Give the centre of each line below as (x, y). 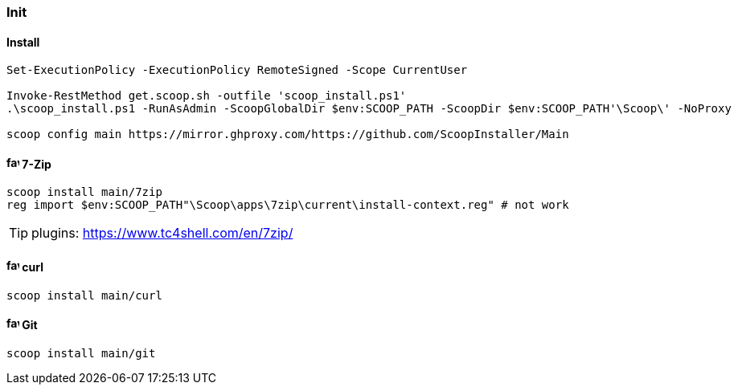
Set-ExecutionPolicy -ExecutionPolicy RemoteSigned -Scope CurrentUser (237, 70)
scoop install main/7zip (84, 192)
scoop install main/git (81, 353)
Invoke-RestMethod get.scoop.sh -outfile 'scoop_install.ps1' (207, 96)
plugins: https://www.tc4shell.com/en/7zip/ (162, 233)
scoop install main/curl (84, 295)
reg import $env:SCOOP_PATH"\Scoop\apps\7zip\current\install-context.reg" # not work (288, 205)
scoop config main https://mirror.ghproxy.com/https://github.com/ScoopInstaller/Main (288, 134)
